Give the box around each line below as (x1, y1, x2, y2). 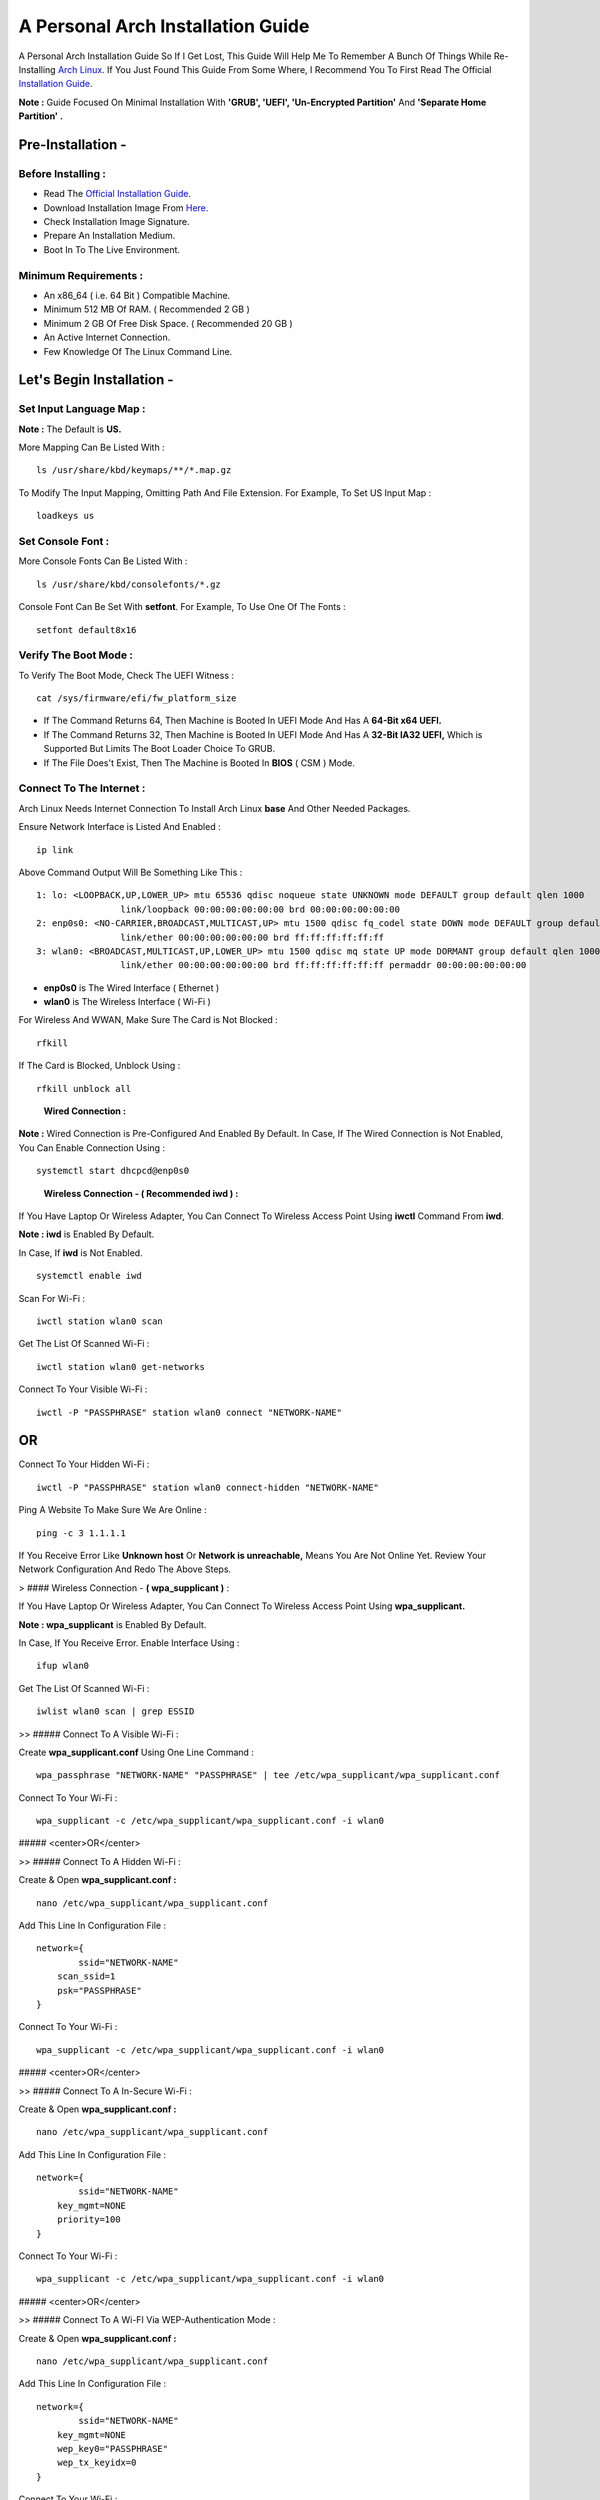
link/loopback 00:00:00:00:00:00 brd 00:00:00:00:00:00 (120, 903, 400, 915)
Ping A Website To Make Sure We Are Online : (18, 1504, 207, 1516)
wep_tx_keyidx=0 (56, 2457, 137, 2469)
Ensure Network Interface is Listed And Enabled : (18, 821, 221, 833)
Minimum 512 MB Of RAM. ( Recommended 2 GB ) (43, 303, 250, 315)
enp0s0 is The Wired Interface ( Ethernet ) (43, 981, 220, 994)
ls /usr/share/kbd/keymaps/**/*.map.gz (36, 465, 232, 476)
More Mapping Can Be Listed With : (18, 441, 165, 454)
